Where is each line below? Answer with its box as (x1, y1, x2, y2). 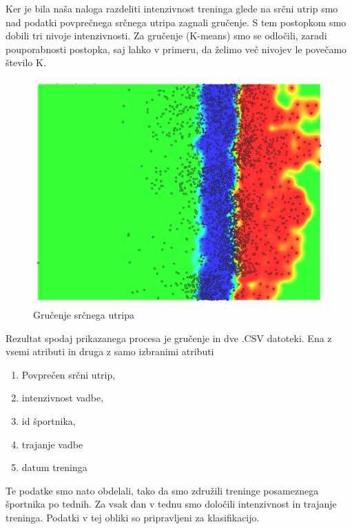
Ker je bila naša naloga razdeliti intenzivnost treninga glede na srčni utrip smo (6, 1, 338, 15)
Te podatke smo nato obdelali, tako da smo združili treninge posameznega (6, 483, 319, 497)
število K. (6, 55, 46, 70)
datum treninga (21, 460, 87, 475)
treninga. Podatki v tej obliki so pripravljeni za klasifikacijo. (6, 510, 260, 525)
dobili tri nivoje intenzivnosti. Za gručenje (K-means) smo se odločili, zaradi (6, 28, 327, 43)
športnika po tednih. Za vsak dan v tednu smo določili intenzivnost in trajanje (6, 497, 337, 511)
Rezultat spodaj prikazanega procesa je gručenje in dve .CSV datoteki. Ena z (6, 330, 332, 345)
